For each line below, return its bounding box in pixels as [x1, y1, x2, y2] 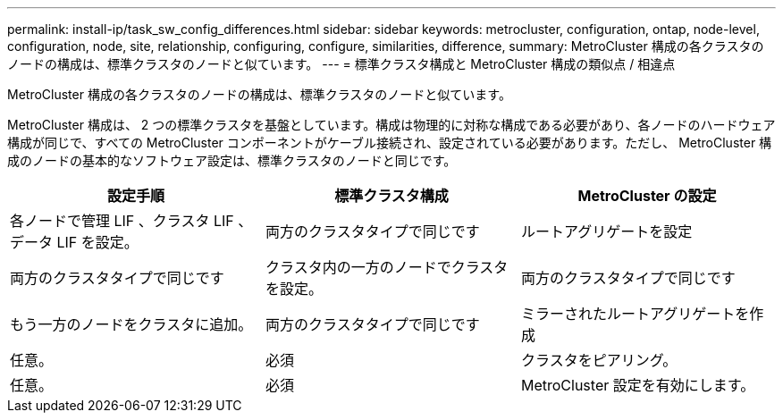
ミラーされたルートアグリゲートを [520, 305, 750, 323]
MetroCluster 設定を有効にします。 [520, 376, 755, 394]
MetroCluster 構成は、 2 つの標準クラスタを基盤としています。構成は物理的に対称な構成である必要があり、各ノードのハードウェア [7, 117, 776, 132]
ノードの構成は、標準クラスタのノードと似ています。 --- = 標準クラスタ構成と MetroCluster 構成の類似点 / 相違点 [7, 56, 676, 71]
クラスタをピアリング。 [520, 351, 678, 369]
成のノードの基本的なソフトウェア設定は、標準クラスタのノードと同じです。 [7, 153, 457, 168]
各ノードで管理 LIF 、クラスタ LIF [10, 212, 234, 230]
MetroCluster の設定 [577, 187, 717, 205]
